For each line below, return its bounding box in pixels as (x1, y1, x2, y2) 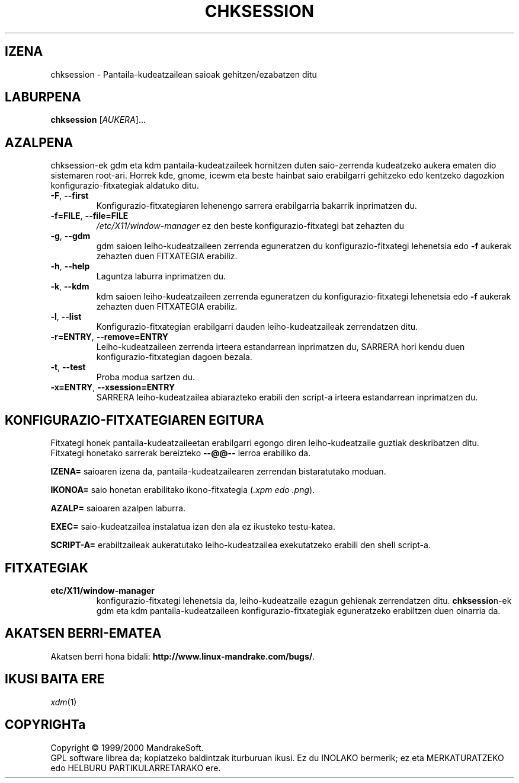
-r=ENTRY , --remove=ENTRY (50, 332, 169, 342)
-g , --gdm (50, 231, 91, 241)
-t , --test (50, 362, 86, 373)
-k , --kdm (50, 281, 89, 292)
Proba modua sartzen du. (96, 372, 196, 383)
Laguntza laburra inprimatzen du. (96, 271, 226, 282)
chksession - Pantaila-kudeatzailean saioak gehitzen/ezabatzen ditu (50, 69, 317, 79)
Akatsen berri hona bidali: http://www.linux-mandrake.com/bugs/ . (50, 651, 315, 661)
